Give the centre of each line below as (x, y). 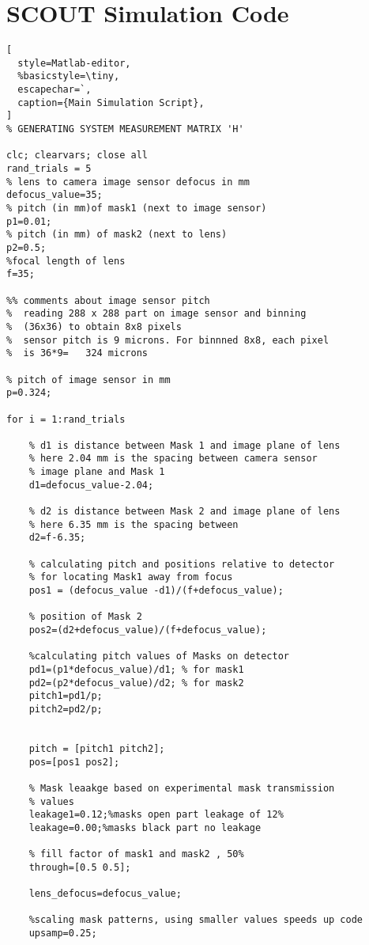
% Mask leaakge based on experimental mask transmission (182, 788)
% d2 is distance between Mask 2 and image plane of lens (184, 512)
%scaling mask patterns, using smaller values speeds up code (196, 920)
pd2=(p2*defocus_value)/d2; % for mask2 (136, 683)
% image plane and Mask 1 (97, 472)
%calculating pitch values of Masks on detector (159, 657)
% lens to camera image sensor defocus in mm (128, 182)
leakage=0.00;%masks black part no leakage (145, 827)
